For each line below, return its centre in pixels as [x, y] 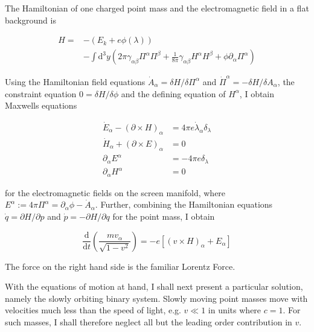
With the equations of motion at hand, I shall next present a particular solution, [154, 286]
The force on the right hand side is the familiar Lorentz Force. [120, 266]
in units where [235, 310]
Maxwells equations [41, 105]
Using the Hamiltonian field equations [75, 81]
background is [30, 20]
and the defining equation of [173, 93]
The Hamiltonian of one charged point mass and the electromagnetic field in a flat [157, 8]
